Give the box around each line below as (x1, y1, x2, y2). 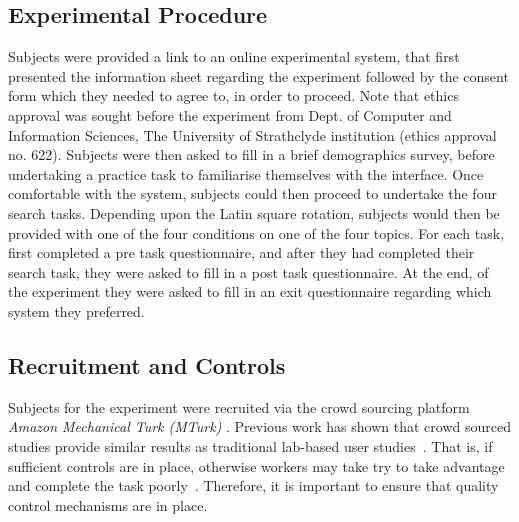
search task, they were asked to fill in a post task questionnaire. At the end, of (8, 261, 489, 282)
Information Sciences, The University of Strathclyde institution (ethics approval (8, 124, 497, 145)
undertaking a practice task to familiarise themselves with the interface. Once (8, 163, 484, 184)
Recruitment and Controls (8, 349, 286, 380)
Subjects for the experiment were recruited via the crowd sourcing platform (8, 396, 470, 417)
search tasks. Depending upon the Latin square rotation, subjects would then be (8, 202, 500, 223)
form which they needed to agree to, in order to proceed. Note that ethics (8, 85, 459, 106)
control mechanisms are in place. (8, 494, 208, 515)
